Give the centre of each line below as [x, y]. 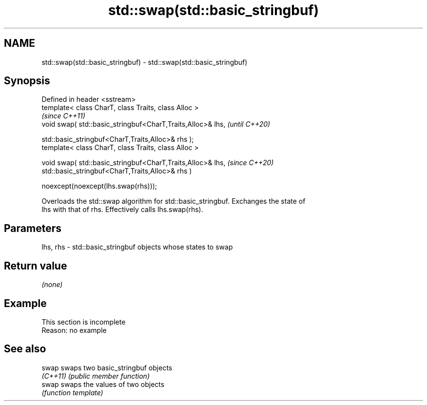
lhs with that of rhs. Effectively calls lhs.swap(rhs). [122, 210]
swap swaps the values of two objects [103, 384]
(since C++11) [63, 116]
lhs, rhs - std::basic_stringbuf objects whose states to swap [137, 247]
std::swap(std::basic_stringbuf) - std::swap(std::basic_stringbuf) [145, 62]
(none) [52, 285]
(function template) [72, 392]
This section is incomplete [84, 322]
